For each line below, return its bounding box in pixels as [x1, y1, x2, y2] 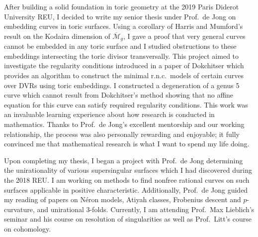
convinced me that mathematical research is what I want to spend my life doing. [4, 138, 250, 149]
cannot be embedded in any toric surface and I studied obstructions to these [4, 41, 237, 51]
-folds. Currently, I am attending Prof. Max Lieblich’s [89, 204, 255, 214]
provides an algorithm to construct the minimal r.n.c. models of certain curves [4, 70, 244, 81]
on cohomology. [4, 223, 51, 234]
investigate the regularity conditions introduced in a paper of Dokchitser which [4, 60, 244, 71]
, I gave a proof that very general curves [123, 30, 246, 41]
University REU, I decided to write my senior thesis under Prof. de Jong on [4, 11, 236, 21]
